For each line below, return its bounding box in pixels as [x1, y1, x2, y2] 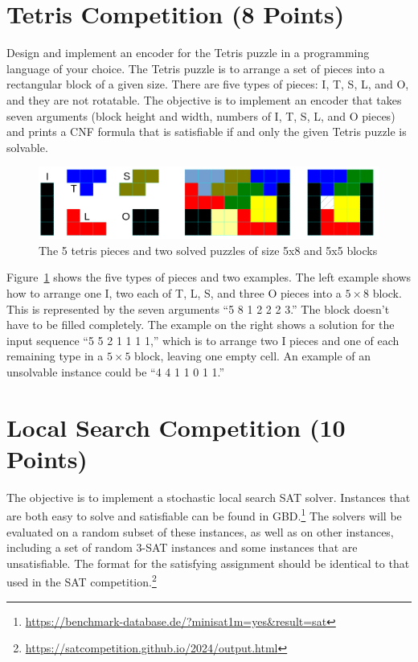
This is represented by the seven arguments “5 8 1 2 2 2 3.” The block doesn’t [6, 300, 390, 317]
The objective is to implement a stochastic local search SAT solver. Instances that [6, 488, 411, 505]
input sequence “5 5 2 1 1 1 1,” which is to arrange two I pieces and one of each [6, 331, 400, 348]
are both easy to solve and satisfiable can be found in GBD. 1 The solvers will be [6, 505, 402, 524]
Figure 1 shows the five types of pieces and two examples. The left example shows [6, 269, 412, 286]
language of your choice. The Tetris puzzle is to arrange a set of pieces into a [6, 60, 385, 76]
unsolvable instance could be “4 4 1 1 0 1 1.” [6, 363, 225, 380]
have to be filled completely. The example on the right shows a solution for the [6, 316, 395, 333]
